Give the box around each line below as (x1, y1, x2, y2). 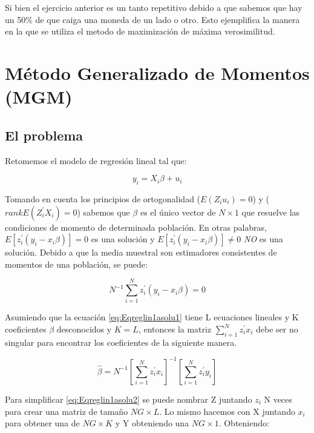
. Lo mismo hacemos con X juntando (159, 405, 295, 417)
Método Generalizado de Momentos (5, 60, 310, 85)
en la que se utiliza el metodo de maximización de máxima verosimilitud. (5, 25, 275, 38)
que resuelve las (241, 205, 300, 218)
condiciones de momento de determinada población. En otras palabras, (5, 220, 267, 233)
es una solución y (91, 233, 155, 245)
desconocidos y (56, 323, 112, 335)
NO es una (243, 233, 283, 245)
